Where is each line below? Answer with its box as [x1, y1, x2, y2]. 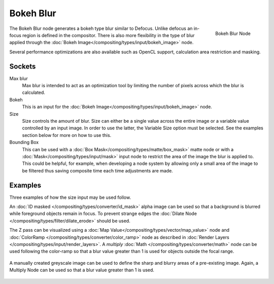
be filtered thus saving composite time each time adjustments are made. [22, 167, 174, 173]
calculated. [22, 89, 46, 96]
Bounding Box [9, 139, 39, 146]
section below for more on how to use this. [22, 132, 112, 138]
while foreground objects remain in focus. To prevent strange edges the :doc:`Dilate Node [9, 210, 197, 217]
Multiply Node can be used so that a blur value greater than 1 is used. [9, 267, 155, 273]
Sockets [9, 62, 36, 70]
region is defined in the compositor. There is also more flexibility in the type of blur [22, 32, 195, 38]
